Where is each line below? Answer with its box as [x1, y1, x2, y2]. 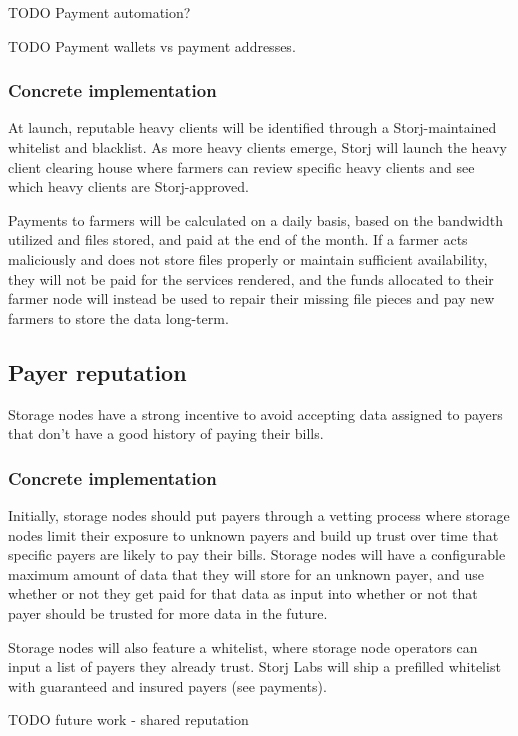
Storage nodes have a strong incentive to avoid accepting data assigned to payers [8, 403, 503, 424]
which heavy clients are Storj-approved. [8, 176, 249, 197]
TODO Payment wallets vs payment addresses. [8, 35, 296, 56]
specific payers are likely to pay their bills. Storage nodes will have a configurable [8, 544, 506, 565]
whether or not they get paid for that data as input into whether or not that [8, 583, 478, 604]
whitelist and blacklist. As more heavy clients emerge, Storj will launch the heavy [8, 137, 507, 157]
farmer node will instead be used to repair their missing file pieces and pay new [8, 288, 495, 309]
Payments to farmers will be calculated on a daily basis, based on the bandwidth [8, 209, 503, 230]
